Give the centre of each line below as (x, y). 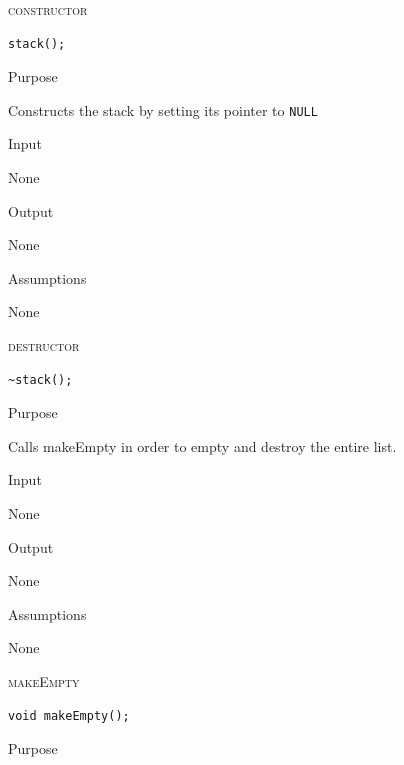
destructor (44, 345)
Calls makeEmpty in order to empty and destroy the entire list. (202, 445)
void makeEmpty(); (69, 715)
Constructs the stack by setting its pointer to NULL (163, 109)
